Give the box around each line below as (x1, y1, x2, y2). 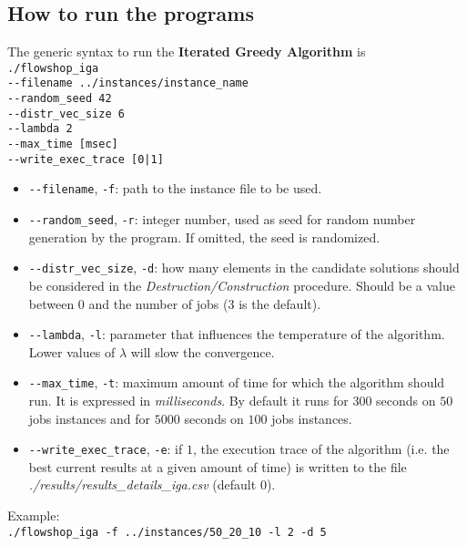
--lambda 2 (7, 122, 73, 136)
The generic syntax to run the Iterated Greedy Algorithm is (7, 42, 366, 61)
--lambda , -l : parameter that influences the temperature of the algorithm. (28, 325, 445, 344)
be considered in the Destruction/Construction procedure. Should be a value (28, 275, 455, 294)
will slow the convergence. (130, 342, 275, 361)
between (28, 294, 75, 313)
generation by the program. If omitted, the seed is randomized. (28, 227, 381, 246)
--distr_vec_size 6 (7, 107, 125, 120)
